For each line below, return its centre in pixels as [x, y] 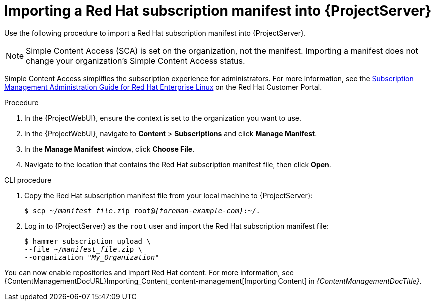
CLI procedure [28, 180]
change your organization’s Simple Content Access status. [135, 60]
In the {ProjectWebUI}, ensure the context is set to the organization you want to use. [163, 118]
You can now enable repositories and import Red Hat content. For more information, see [149, 272]
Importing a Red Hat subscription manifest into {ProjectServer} [218, 11]
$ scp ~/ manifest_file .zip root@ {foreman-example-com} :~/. [142, 211]
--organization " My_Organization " [92, 257]
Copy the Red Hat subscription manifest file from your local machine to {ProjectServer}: [168, 195]
